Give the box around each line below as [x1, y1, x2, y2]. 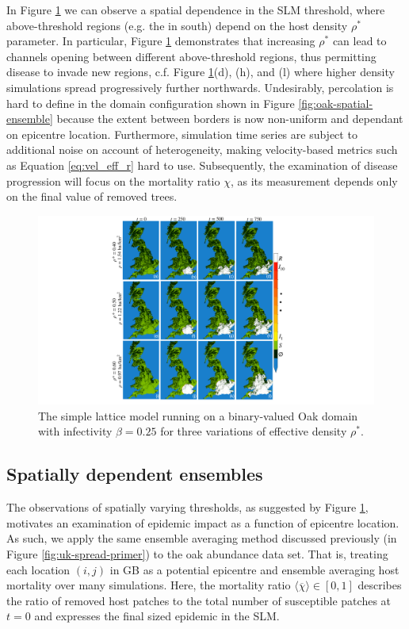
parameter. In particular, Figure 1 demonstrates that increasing [6, 33, 315, 49]
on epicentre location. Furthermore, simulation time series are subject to [6, 125, 357, 142]
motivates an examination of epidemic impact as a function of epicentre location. [6, 514, 399, 531]
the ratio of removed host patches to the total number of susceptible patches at [6, 592, 392, 608]
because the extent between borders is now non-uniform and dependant [56, 110, 403, 127]
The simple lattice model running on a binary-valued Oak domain [38, 407, 358, 424]
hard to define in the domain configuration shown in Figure [6, 94, 295, 111]
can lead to [332, 33, 387, 49]
